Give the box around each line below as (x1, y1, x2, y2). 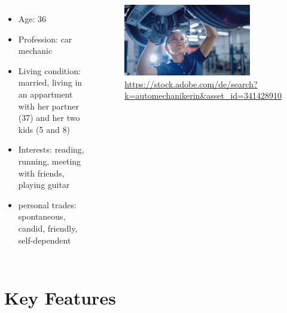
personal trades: (18, 198, 77, 211)
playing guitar (18, 178, 70, 191)
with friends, (18, 166, 65, 179)
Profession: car (18, 32, 72, 45)
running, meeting (18, 154, 81, 167)
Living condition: (18, 64, 81, 77)
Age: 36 (18, 13, 47, 25)
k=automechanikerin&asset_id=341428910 (124, 89, 282, 102)
